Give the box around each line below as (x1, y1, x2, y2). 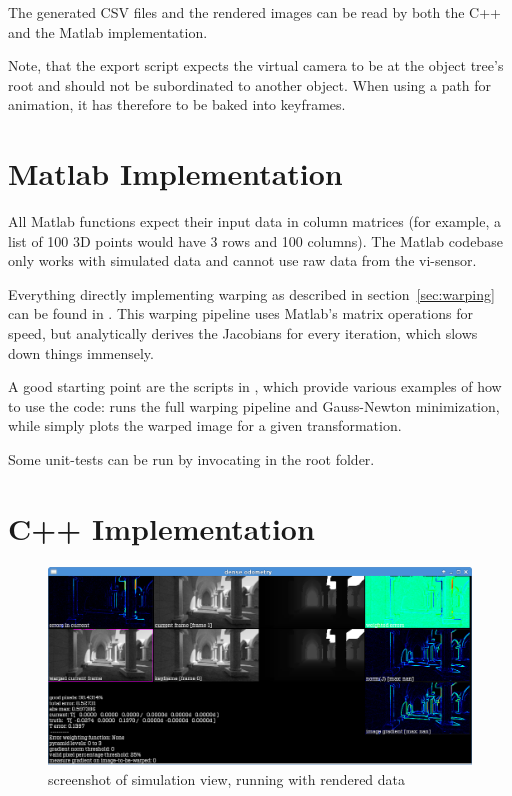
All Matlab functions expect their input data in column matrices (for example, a (8, 211, 502, 232)
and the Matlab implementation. (8, 21, 208, 42)
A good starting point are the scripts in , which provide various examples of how (8, 376, 502, 397)
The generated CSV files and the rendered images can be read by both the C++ (8, 2, 502, 22)
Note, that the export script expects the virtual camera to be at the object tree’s (8, 55, 504, 76)
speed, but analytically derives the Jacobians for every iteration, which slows (8, 323, 478, 344)
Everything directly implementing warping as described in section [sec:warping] (8, 283, 495, 304)
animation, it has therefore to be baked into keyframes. (8, 94, 346, 115)
